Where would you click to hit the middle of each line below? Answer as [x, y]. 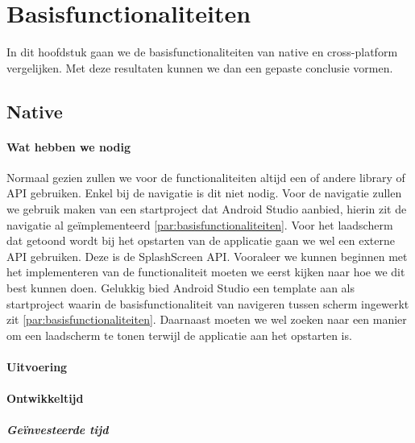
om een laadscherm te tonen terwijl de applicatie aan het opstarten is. [179, 335]
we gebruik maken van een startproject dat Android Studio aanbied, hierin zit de [207, 209]
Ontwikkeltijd [45, 398]
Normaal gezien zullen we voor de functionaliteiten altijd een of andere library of [206, 177]
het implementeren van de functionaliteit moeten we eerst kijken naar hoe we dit [206, 272]
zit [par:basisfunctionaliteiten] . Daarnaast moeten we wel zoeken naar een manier [207, 319]
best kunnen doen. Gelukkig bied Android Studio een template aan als [181, 288]
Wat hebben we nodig [68, 146]
